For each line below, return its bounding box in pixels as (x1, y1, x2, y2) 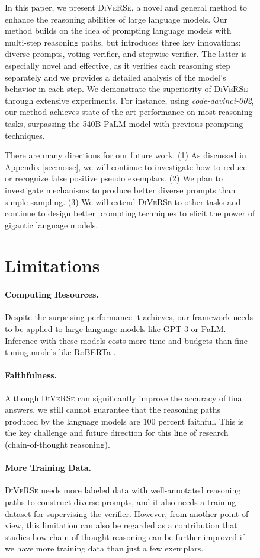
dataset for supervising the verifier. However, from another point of (5, 507, 249, 519)
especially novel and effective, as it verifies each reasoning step (5, 59, 231, 71)
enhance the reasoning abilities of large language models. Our (5, 12, 228, 25)
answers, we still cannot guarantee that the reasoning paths (5, 403, 221, 416)
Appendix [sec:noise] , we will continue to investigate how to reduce (5, 160, 247, 173)
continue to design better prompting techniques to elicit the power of (5, 207, 255, 219)
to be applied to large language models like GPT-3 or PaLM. (5, 323, 226, 335)
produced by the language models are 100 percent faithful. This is (5, 414, 244, 427)
